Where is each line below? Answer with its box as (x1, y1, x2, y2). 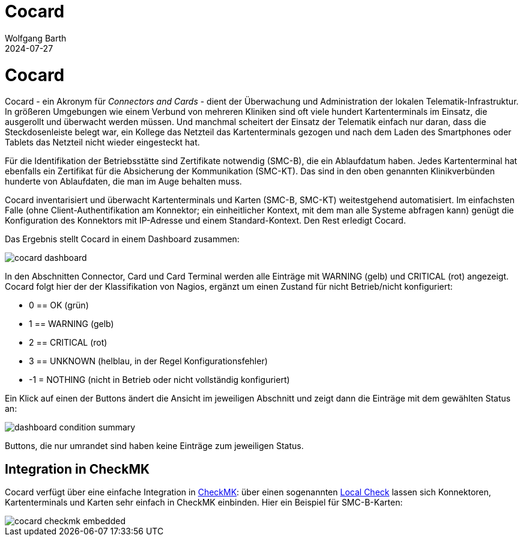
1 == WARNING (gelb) (29, 319, 114, 329)
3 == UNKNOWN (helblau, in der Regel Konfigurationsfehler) (29, 356, 268, 367)
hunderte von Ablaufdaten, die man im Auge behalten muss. (5, 176, 242, 187)
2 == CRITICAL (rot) (29, 337, 107, 348)
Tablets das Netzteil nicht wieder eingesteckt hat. (5, 137, 200, 148)
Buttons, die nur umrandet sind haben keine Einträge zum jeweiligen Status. (5, 441, 304, 451)
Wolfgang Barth (5, 32, 67, 43)
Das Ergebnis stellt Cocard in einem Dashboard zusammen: (5, 234, 240, 245)
